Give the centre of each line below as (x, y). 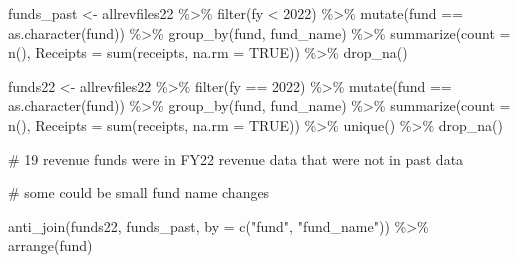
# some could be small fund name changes (139, 192)
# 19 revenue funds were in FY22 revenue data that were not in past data (236, 158)
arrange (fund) (50, 245)
